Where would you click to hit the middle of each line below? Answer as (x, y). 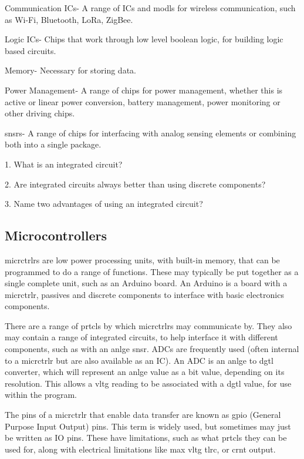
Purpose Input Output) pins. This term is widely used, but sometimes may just (148, 426)
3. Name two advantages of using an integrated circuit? (104, 204)
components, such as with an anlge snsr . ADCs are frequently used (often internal (152, 349)
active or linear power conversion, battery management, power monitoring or (143, 101)
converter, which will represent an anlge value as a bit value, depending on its (145, 372)
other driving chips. (40, 113)
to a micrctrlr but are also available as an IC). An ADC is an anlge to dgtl (139, 360)
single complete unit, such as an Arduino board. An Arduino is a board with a (146, 283)
